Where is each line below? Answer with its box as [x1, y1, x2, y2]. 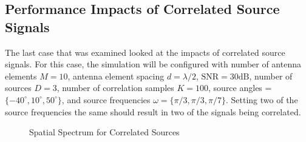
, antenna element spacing [67, 69, 165, 82]
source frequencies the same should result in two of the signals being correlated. [5, 105, 301, 118]
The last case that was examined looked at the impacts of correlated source [5, 46, 285, 58]
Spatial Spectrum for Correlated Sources [29, 126, 180, 138]
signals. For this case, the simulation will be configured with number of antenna [5, 58, 301, 70]
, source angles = [208, 81, 272, 94]
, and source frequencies [61, 93, 151, 106]
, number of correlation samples [56, 81, 174, 94]
